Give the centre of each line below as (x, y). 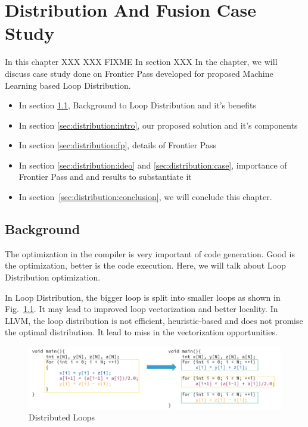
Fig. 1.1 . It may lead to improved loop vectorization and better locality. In (141, 309)
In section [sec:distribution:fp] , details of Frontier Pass (117, 145)
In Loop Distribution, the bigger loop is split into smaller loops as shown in (143, 297)
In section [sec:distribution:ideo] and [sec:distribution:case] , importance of (153, 165)
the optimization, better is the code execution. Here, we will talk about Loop (145, 265)
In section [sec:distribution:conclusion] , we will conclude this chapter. (145, 197)
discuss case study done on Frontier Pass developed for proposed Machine (139, 73)
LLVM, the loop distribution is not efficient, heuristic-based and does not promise (154, 320)
